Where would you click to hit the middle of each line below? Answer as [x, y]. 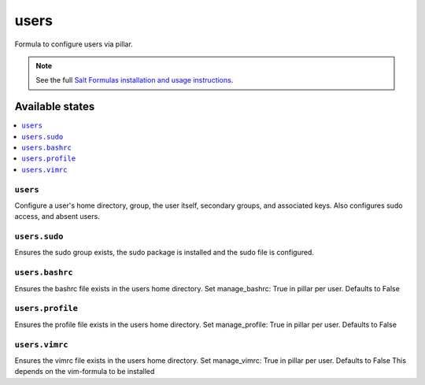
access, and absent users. [57, 217]
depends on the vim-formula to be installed [85, 372]
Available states [55, 107]
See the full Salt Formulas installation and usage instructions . [135, 80]
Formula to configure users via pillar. [74, 44]
